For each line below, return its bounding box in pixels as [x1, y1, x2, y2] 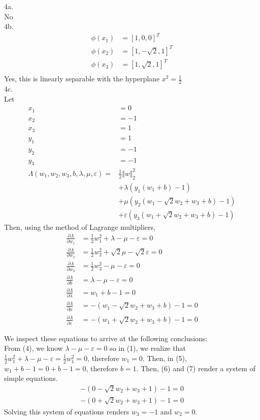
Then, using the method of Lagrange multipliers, [4, 221, 155, 232]
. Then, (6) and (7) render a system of [136, 363, 255, 373]
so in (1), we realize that [110, 343, 186, 353]
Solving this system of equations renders [4, 406, 129, 416]
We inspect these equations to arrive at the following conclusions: [4, 333, 208, 343]
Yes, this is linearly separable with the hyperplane [4, 73, 160, 84]
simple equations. [4, 373, 58, 383]
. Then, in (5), [142, 352, 187, 363]
